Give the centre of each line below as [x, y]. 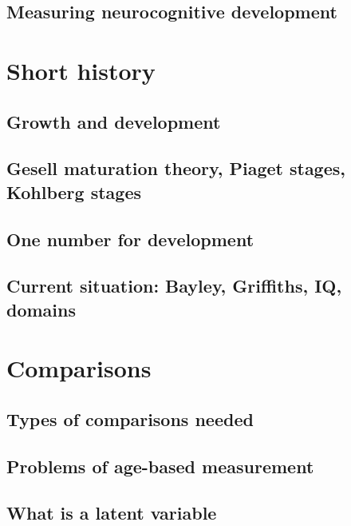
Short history [81, 70]
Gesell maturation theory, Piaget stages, [176, 168]
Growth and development [114, 121]
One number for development [130, 239]
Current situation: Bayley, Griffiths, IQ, [174, 286]
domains [41, 309]
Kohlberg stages [74, 191]
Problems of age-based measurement [160, 466]
